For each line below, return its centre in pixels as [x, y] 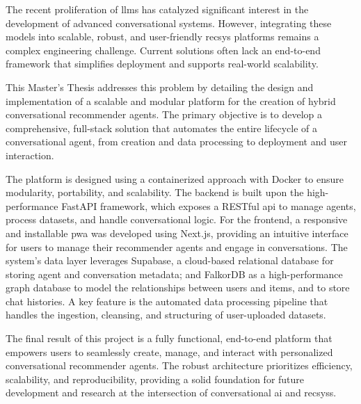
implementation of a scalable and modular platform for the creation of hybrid [171, 100]
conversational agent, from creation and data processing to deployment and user [176, 142]
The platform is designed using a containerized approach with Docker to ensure [175, 178]
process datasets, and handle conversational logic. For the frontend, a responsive [177, 219]
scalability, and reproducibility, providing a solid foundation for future [155, 379]
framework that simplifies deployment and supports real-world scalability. [162, 64]
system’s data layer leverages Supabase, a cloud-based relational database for [170, 260]
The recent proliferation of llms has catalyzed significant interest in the [157, 9]
